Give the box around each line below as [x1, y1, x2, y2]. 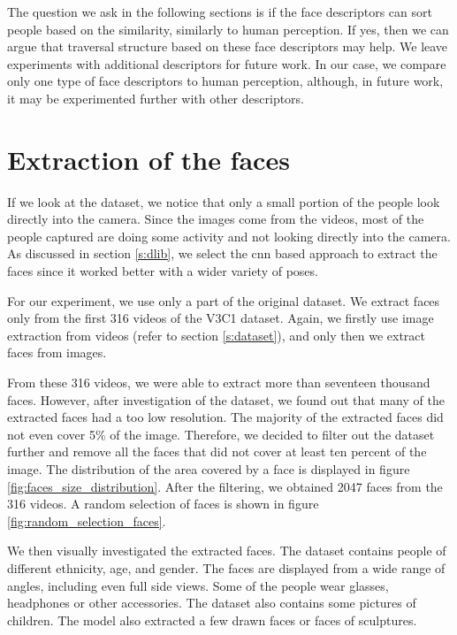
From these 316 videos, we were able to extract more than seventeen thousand [7, 373, 430, 392]
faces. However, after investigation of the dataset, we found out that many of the [7, 390, 445, 409]
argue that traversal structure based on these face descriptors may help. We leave [7, 37, 448, 56]
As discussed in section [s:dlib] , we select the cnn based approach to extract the [7, 244, 438, 263]
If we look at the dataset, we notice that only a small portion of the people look [7, 192, 440, 210]
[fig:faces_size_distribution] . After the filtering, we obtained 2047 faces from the [7, 477, 443, 495]
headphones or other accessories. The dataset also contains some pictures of [7, 593, 416, 612]
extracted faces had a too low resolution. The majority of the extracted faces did [7, 408, 444, 426]
